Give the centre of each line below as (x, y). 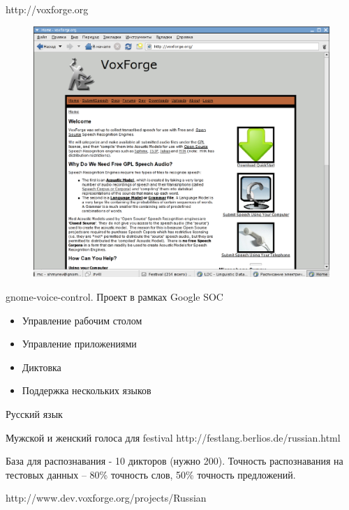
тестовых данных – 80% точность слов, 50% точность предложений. (151, 474)
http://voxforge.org (47, 9)
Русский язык (34, 413)
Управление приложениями (79, 344)
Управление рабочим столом (82, 320)
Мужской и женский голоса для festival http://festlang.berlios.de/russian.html (173, 437)
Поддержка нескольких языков (87, 390)
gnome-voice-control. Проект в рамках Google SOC (114, 297)
